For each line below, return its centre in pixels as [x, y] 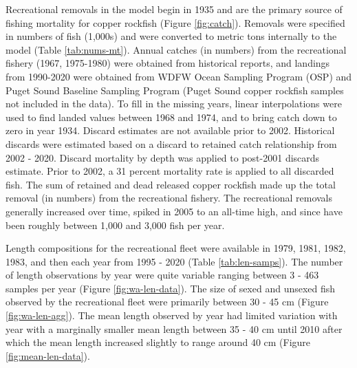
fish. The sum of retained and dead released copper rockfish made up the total [171, 184]
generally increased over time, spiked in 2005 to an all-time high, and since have [174, 211]
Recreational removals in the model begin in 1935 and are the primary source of [174, 9]
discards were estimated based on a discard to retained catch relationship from [171, 143]
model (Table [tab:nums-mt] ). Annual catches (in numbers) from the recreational [176, 49]
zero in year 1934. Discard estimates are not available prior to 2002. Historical [170, 130]
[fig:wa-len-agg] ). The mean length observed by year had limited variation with [172, 315]
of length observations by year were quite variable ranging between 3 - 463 [162, 275]
